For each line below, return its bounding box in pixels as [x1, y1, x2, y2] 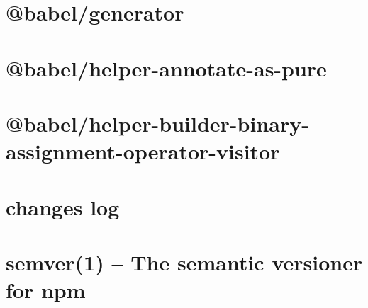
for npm [6, 275, 86, 304]
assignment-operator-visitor [6, 137, 280, 166]
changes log [6, 192, 120, 221]
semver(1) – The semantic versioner [6, 247, 363, 276]
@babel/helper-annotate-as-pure [6, 53, 327, 82]
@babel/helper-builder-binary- [6, 108, 309, 137]
